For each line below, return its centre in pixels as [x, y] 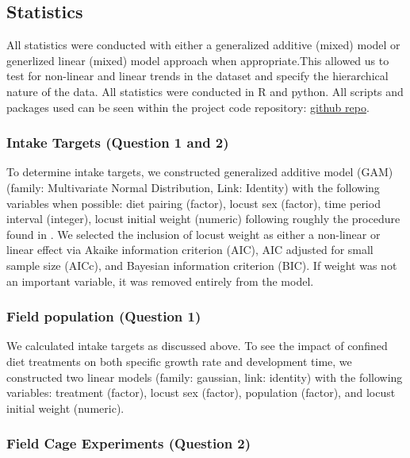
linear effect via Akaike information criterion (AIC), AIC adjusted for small [190, 250]
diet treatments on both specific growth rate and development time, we [179, 361]
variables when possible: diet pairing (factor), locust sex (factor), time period [194, 203]
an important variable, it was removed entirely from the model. [160, 281]
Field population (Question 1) [104, 316]
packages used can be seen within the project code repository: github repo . [188, 107]
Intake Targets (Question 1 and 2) [118, 142]
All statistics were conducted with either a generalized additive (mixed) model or [203, 45]
